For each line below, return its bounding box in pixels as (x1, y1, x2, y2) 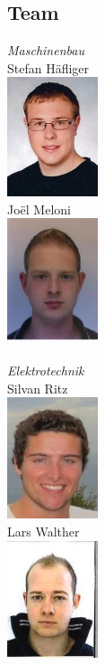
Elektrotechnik (7, 360, 84, 379)
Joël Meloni (7, 199, 71, 218)
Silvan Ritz (7, 378, 68, 397)
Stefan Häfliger (7, 58, 90, 77)
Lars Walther (7, 522, 80, 541)
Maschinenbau (7, 41, 84, 60)
